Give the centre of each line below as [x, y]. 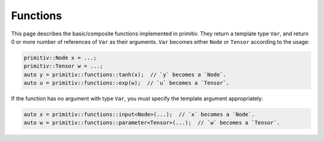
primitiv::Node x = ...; [60, 58]
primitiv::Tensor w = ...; [63, 66]
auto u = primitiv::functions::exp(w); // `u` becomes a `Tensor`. [127, 83]
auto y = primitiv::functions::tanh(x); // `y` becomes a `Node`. [125, 74]
